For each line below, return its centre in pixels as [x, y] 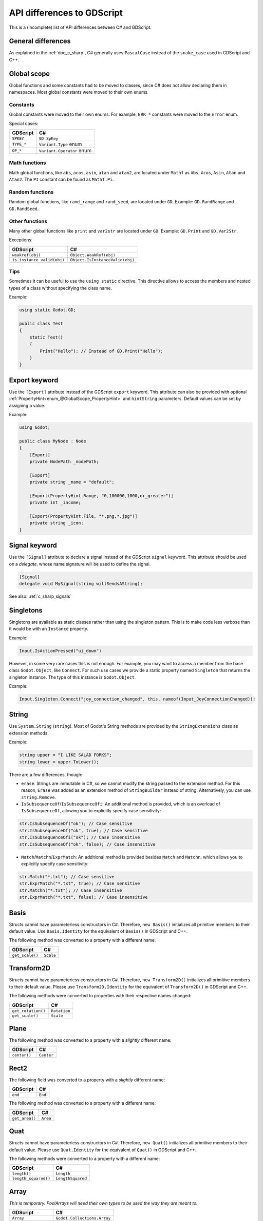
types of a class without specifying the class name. [60, 288]
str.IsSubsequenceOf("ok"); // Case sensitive [76, 824]
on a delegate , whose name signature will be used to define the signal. [80, 564]
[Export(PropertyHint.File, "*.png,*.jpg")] [84, 516]
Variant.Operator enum [66, 150]
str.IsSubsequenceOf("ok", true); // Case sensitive [84, 831]
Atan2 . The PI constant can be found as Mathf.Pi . [61, 179]
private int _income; [55, 503]
